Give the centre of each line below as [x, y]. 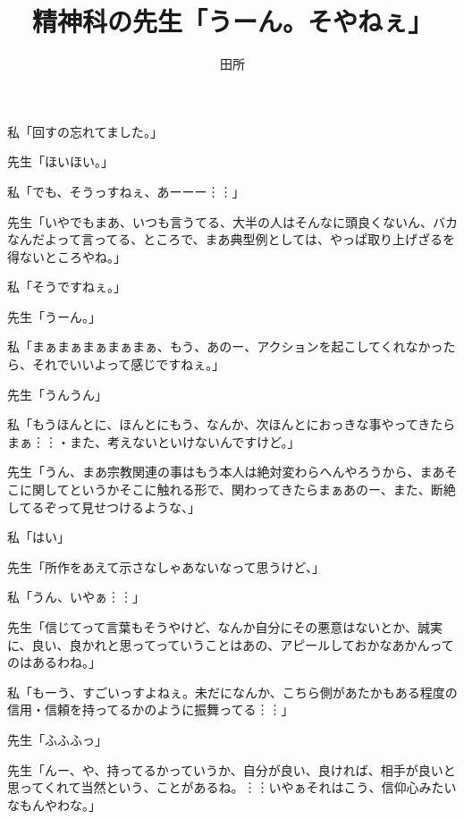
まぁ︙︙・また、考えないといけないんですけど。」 [154, 441]
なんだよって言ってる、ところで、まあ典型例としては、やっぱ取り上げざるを [231, 239]
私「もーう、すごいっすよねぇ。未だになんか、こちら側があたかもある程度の [232, 692]
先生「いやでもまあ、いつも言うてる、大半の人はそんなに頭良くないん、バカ [232, 221]
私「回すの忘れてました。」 [85, 131]
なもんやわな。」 [54, 804]
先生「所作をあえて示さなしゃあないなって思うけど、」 [166, 566]
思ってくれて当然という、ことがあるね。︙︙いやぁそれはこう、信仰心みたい [232, 787]
